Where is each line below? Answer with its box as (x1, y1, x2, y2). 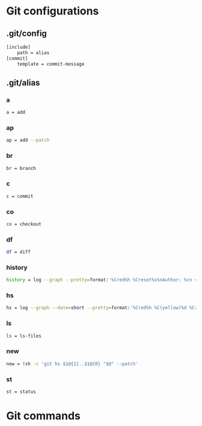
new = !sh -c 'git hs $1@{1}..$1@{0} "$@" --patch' (6, 360, 138, 367)
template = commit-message (17, 61, 85, 67)
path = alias (17, 49, 50, 55)
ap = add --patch (6, 137, 50, 143)
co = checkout (6, 221, 42, 227)
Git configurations (6, 4, 99, 18)
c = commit (6, 193, 34, 199)
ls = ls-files (6, 333, 42, 339)
